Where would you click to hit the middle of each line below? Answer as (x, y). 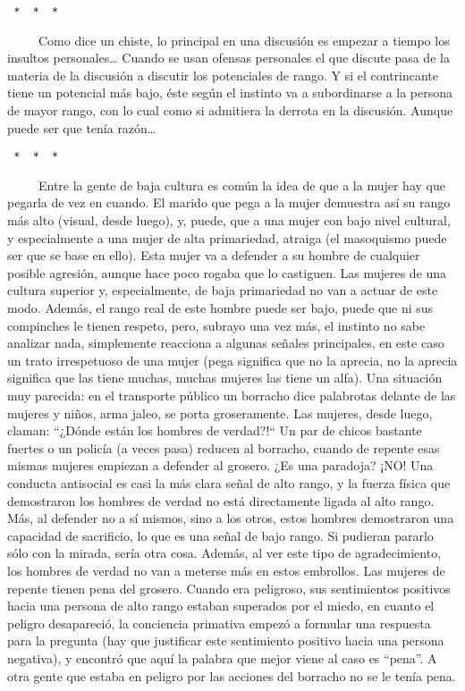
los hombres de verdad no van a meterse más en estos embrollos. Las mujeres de (226, 570)
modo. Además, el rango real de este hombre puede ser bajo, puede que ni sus (220, 308)
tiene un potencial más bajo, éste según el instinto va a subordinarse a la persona (230, 93)
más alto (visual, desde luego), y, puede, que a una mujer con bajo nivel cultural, (229, 220)
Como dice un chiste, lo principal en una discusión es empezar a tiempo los (244, 40)
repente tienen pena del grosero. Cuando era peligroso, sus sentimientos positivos (229, 588)
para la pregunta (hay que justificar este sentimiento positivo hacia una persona (226, 640)
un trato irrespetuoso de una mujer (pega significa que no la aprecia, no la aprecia (232, 360)
